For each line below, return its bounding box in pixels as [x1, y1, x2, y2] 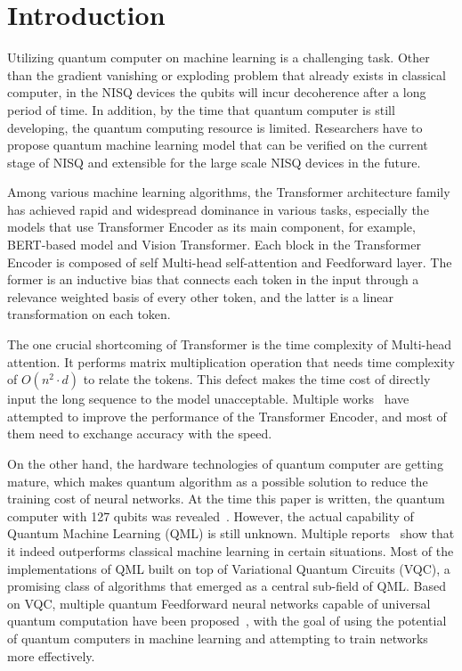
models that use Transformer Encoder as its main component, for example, [7, 217, 416, 236]
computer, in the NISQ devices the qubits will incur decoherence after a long [7, 83, 426, 102]
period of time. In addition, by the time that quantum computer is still [7, 100, 395, 119]
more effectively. [7, 646, 95, 665]
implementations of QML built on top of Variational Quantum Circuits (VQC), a [7, 559, 450, 577]
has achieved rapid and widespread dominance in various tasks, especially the [7, 200, 429, 218]
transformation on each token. [7, 305, 171, 323]
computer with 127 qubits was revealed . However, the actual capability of [7, 506, 414, 525]
